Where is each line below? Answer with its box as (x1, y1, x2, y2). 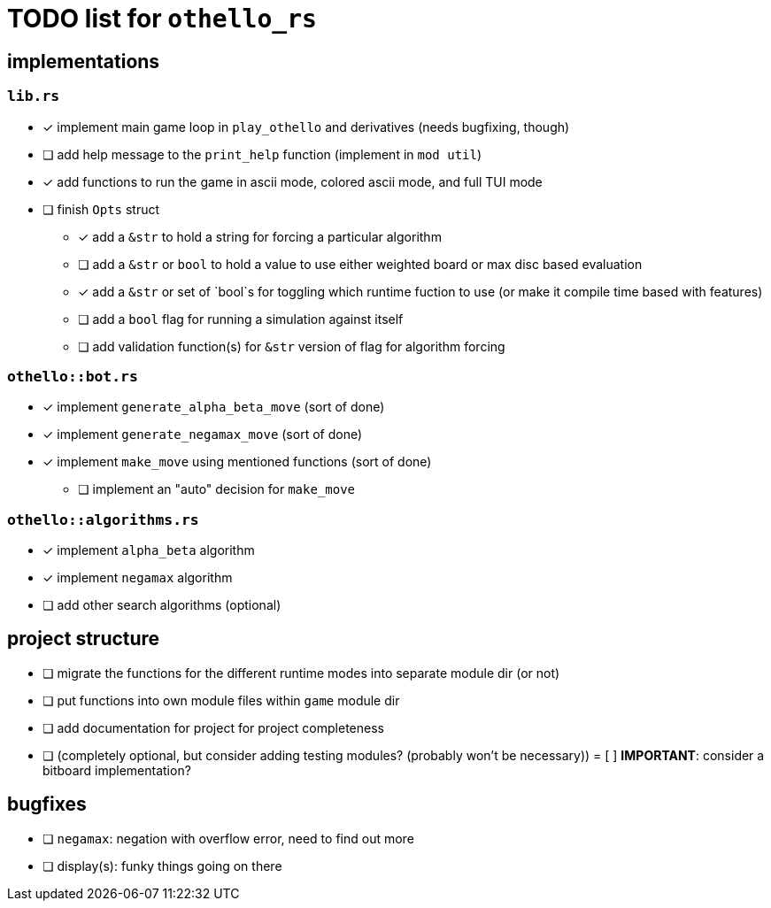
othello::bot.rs (7, 367, 138, 385)
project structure (7, 627, 160, 650)
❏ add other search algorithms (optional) (42, 597, 281, 613)
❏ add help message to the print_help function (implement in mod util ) (42, 146, 482, 162)
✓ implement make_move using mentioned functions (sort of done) (42, 454, 432, 470)
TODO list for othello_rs (7, 4, 317, 34)
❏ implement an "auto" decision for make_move (78, 481, 356, 497)
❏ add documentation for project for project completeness (42, 719, 384, 735)
